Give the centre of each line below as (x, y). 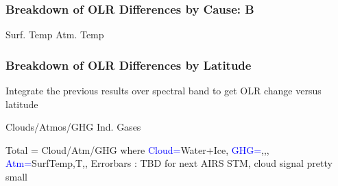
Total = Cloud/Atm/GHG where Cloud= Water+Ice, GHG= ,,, (137, 149)
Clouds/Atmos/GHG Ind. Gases (73, 127)
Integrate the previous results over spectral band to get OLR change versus (164, 91)
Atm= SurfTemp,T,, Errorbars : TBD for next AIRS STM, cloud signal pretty (169, 163)
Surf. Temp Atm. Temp (55, 35)
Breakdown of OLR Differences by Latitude (129, 65)
